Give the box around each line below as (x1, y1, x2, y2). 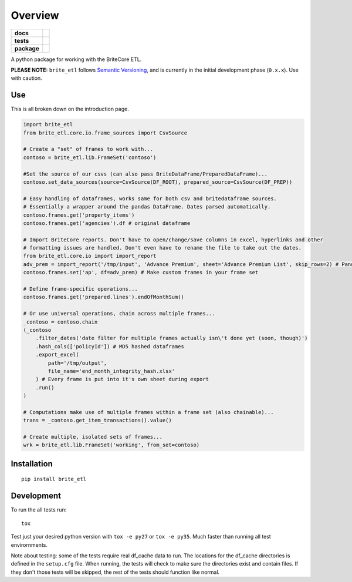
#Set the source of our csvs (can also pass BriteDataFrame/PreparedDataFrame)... (23, 170, 268, 177)
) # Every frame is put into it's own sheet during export (35, 376, 209, 383)
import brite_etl (23, 121, 73, 128)
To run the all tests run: (11, 506, 67, 513)
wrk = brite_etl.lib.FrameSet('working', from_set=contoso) (23, 442, 200, 449)
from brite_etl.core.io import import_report (23, 253, 157, 260)
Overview (11, 9, 59, 22)
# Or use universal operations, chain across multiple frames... (23, 310, 215, 317)
